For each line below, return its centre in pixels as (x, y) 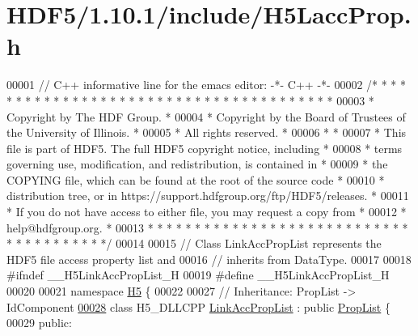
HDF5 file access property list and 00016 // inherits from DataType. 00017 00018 (209, 259)
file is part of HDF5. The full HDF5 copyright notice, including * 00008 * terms (205, 148)
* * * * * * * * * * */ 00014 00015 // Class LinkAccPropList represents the (194, 243)
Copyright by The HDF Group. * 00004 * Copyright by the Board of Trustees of (206, 116)
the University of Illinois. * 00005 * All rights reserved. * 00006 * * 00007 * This (207, 132)
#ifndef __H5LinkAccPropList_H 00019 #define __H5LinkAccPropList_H (198, 275)
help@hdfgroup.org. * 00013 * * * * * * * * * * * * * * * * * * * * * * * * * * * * (207, 227)
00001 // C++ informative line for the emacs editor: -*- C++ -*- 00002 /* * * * (207, 85)
